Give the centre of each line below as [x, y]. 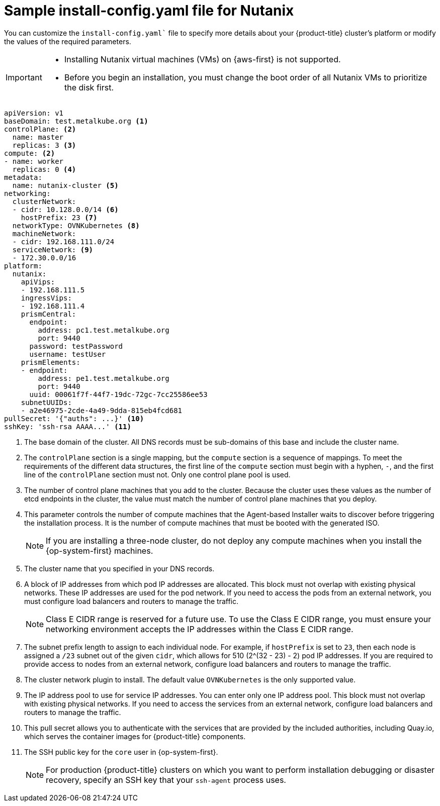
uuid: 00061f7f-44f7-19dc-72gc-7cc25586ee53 [118, 394]
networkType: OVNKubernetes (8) [76, 225]
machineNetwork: [44, 233]
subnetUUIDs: [46, 402]
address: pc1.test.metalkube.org [104, 330]
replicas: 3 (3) [44, 145]
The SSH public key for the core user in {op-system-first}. [121, 752]
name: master [38, 137]
